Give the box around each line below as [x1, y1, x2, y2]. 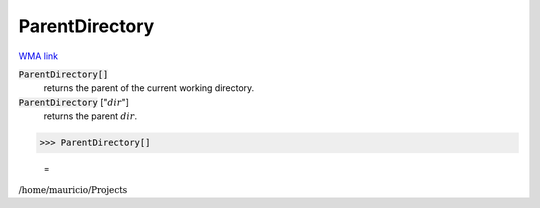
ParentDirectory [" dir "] [18, 96, 130, 108]
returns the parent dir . [43, 110, 138, 122]
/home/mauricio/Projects [18, 185, 128, 196]
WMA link [18, 50, 59, 62]
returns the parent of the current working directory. [43, 82, 255, 94]
